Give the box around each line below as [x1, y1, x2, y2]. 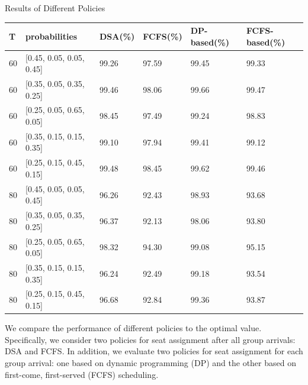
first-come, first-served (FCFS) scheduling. [5, 368, 159, 380]
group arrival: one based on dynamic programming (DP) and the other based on [5, 356, 296, 368]
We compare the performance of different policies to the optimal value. [5, 322, 262, 334]
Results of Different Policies [5, 2, 105, 14]
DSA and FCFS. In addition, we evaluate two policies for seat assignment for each [5, 345, 303, 357]
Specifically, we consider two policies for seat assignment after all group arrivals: [5, 333, 296, 345]
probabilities [25, 30, 78, 42]
